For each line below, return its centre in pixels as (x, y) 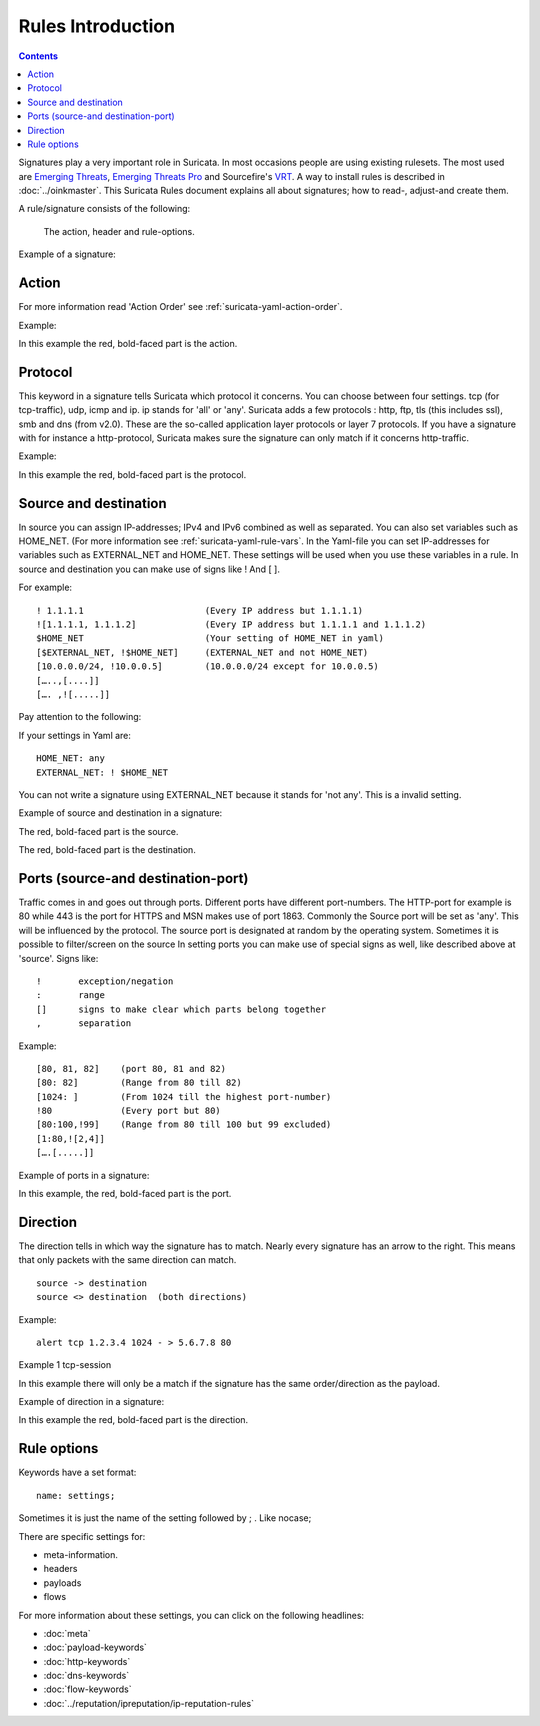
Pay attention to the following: (80, 717)
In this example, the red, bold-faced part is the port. (125, 1194)
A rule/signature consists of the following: (104, 209)
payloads (62, 1582)
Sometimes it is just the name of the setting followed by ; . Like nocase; (165, 1518)
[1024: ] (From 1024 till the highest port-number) (184, 1096)
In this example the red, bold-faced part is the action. (128, 343)
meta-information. (81, 1554)
